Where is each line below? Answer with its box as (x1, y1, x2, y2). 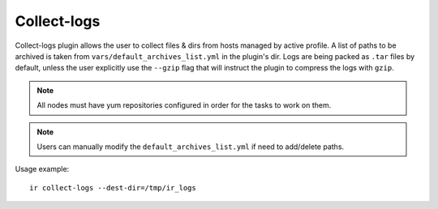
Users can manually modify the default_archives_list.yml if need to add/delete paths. (36, 142, 345, 151)
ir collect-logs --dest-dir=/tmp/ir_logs (29, 183, 196, 192)
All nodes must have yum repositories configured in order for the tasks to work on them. (36, 100, 332, 110)
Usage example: (15, 164, 70, 174)
